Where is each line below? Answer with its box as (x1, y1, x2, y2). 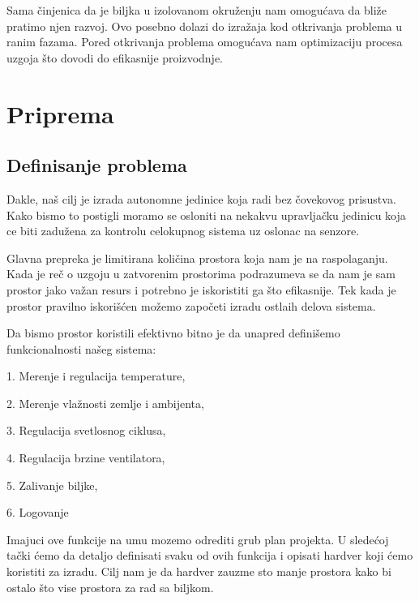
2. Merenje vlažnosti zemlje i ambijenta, (6, 394, 204, 411)
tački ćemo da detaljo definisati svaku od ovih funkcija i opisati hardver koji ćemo (6, 547, 413, 564)
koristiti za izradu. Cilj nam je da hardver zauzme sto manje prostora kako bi (6, 563, 391, 580)
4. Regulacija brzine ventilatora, (6, 449, 165, 466)
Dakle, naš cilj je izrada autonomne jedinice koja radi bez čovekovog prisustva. (6, 190, 396, 207)
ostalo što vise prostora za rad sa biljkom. (6, 578, 214, 595)
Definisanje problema (6, 152, 187, 178)
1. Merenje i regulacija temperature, (6, 367, 186, 384)
